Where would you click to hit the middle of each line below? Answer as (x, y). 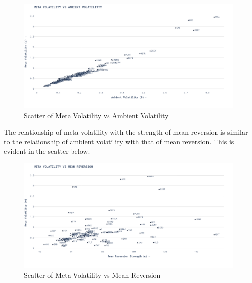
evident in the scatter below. (47, 151)
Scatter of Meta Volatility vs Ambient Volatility (96, 115)
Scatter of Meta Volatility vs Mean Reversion (92, 274)
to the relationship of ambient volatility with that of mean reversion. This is (119, 141)
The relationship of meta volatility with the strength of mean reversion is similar (126, 132)
